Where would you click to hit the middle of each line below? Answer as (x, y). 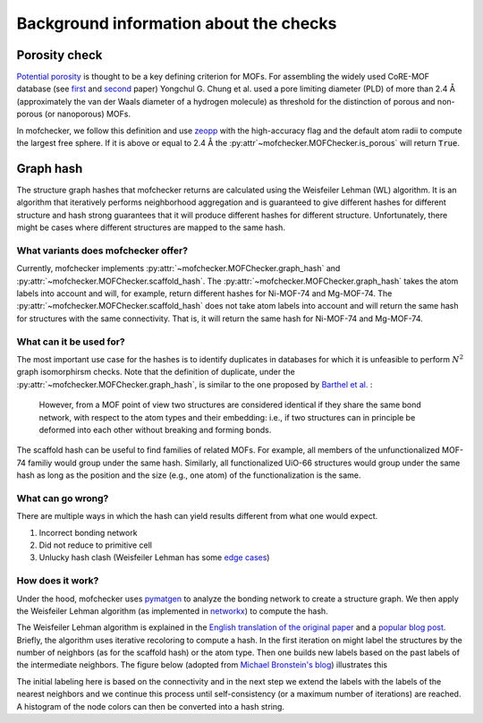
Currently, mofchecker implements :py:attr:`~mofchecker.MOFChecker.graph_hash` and (178, 268)
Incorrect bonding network (88, 532)
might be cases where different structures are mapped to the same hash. (151, 227)
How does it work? (58, 581)
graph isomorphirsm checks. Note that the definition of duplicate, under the (156, 372)
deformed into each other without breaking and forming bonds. (155, 430)
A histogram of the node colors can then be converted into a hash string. (151, 706)
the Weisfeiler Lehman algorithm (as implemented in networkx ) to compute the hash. (172, 611)
